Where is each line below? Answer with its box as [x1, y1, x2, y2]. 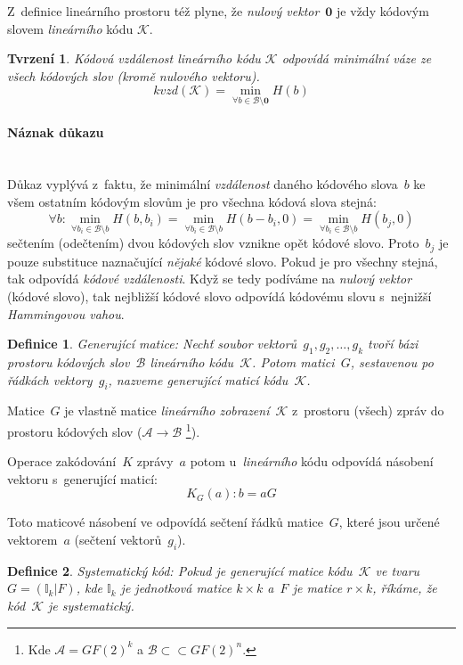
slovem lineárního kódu [7, 19, 134, 37]
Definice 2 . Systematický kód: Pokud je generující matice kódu [7, 561, 353, 579]
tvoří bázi [368, 334, 418, 353]
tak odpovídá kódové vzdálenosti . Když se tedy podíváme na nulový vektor [7, 269, 412, 288]
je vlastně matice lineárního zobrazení [64, 401, 270, 420]
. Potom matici [252, 353, 335, 372]
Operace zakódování [7, 452, 117, 471]
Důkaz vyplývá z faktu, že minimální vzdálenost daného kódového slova [7, 174, 398, 193]
